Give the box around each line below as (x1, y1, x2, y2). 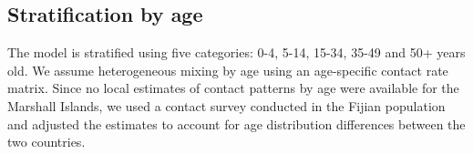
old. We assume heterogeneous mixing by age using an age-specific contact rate (7, 60, 448, 79)
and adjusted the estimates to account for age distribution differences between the (7, 114, 466, 133)
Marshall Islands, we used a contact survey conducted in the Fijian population (7, 96, 446, 115)
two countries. (7, 132, 86, 151)
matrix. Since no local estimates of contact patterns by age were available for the (7, 78, 459, 98)
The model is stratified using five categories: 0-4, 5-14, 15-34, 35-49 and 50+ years (7, 43, 466, 62)
